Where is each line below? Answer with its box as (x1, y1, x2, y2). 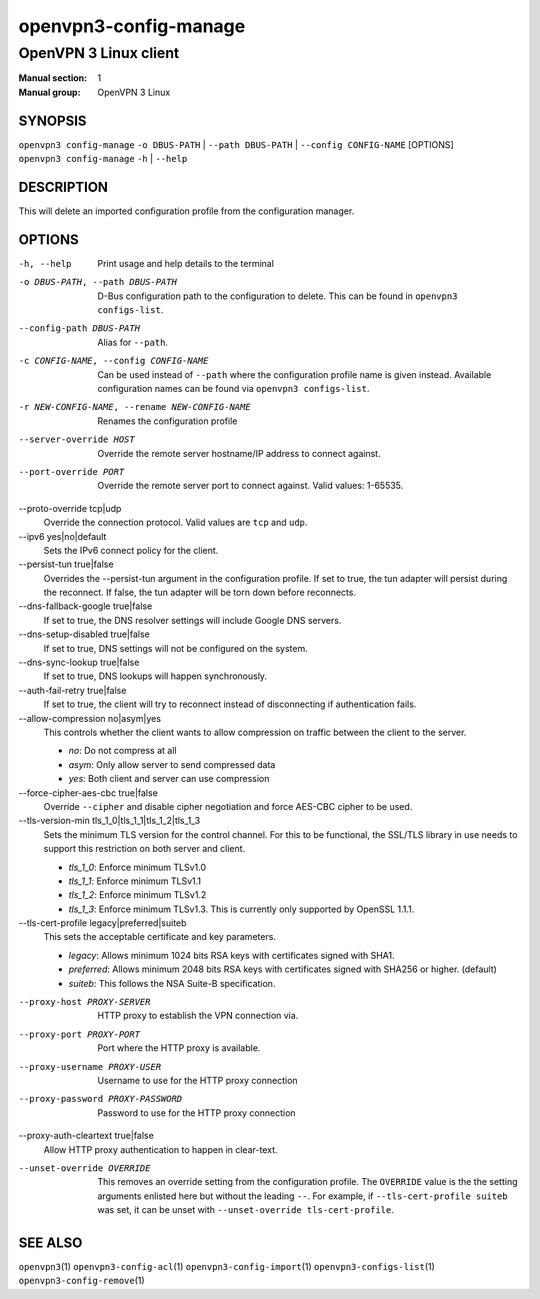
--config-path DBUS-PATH (18, 323, 140, 334)
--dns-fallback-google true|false (18, 600, 153, 612)
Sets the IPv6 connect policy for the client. (43, 544, 219, 556)
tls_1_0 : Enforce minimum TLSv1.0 (68, 861, 207, 873)
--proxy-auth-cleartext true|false (18, 1130, 154, 1142)
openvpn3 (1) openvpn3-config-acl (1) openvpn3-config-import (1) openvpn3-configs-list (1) (18, 1261, 435, 1273)
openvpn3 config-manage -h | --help (18, 153, 188, 165)
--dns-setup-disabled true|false (18, 628, 150, 640)
